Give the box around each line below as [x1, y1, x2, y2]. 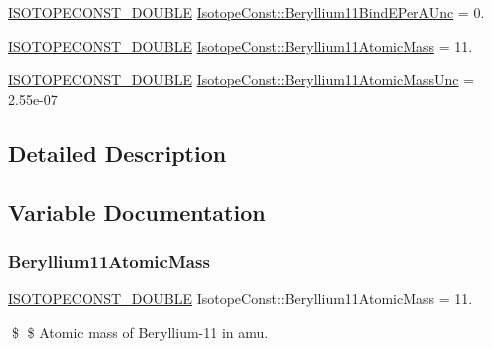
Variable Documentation [8, 196, 266, 227]
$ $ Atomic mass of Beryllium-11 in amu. [11, 321, 269, 342]
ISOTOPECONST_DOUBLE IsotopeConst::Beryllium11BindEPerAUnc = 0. [8, 2, 485, 22]
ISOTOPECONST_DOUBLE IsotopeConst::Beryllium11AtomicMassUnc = [8, 69, 475, 90]
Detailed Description [8, 137, 227, 168]
